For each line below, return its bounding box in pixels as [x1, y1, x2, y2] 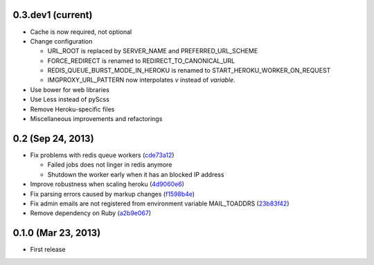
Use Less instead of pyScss [30, 95, 110, 104]
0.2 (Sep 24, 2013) [12, 132, 94, 145]
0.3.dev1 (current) [12, 9, 93, 21]
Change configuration [30, 37, 93, 45]
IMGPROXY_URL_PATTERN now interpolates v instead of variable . [47, 76, 235, 84]
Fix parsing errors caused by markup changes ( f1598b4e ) [30, 190, 195, 198]
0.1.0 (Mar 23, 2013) [12, 227, 101, 239]
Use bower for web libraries [30, 85, 110, 93]
